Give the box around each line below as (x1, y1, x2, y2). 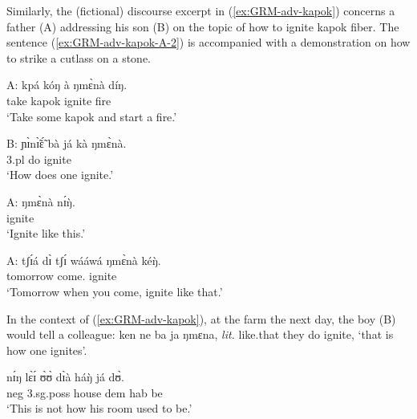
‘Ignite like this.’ (6, 225, 86, 242)
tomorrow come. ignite (6, 267, 117, 284)
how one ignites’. (6, 341, 87, 358)
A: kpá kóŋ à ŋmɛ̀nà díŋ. (6, 76, 128, 93)
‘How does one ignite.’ (6, 166, 114, 183)
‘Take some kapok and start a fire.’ (6, 108, 177, 124)
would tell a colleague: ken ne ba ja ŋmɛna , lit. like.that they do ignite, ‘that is (6, 326, 394, 343)
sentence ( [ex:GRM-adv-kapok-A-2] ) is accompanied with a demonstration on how (6, 34, 411, 51)
